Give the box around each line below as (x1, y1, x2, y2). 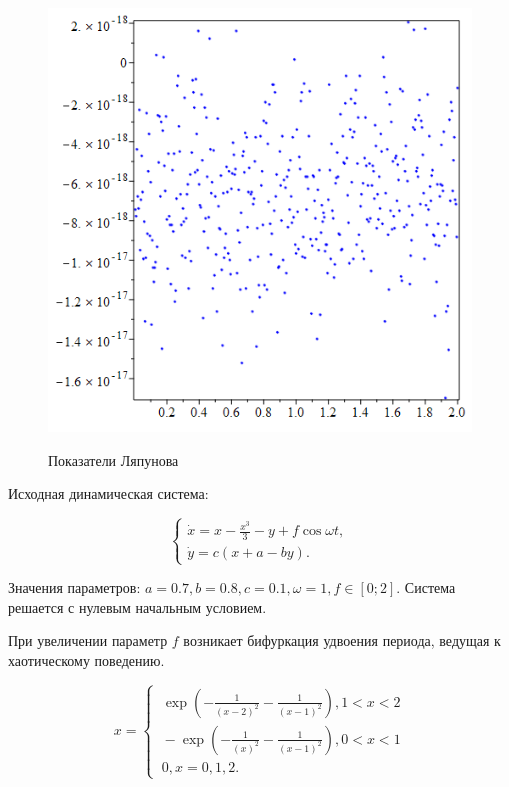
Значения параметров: (8, 577, 141, 598)
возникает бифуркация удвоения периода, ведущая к (183, 630, 501, 651)
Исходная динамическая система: (8, 483, 209, 504)
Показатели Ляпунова (48, 449, 179, 470)
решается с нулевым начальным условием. (8, 596, 267, 617)
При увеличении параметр (8, 630, 168, 651)
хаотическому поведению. (8, 650, 165, 671)
